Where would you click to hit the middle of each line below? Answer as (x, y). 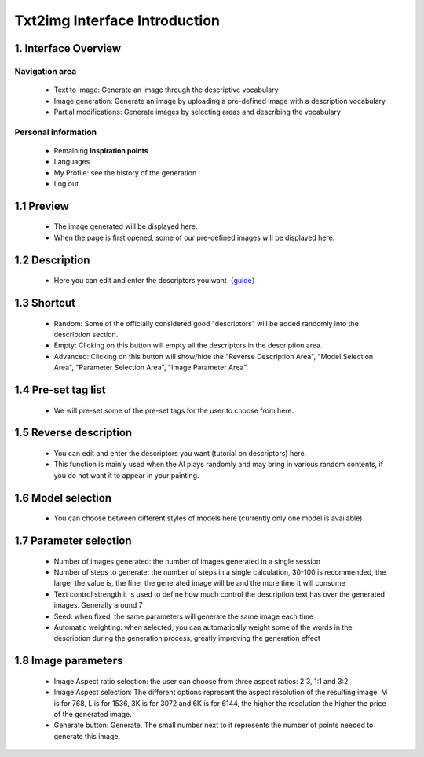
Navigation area (46, 71)
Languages (72, 162)
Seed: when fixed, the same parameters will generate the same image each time (184, 616)
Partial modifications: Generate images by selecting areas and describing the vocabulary (197, 112)
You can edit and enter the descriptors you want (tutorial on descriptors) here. (180, 454)
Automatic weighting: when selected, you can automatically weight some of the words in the (203, 627)
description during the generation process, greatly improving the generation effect (187, 638)
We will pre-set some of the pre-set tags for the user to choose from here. (174, 410)
